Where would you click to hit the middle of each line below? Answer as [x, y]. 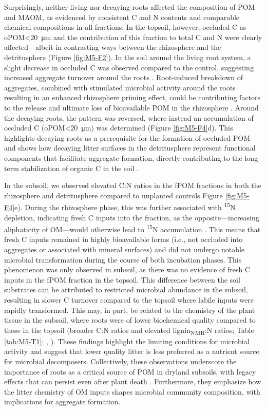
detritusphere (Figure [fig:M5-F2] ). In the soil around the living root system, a [128, 57]
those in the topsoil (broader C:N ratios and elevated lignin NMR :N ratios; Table [129, 330]
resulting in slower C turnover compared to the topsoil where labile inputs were [129, 299]
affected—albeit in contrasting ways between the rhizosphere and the [113, 47]
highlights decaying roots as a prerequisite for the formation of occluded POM [127, 137]
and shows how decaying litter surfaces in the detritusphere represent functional [130, 148]
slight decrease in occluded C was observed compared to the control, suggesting [129, 67]
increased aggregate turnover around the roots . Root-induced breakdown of [123, 77]
